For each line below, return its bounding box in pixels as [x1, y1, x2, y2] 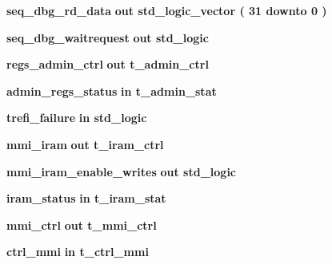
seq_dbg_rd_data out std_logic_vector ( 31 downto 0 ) [6, 2, 327, 18]
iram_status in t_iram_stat [6, 190, 166, 207]
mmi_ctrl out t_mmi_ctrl [6, 216, 157, 233]
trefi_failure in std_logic [6, 109, 147, 126]
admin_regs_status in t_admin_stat [6, 82, 217, 99]
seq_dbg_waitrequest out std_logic [6, 29, 209, 45]
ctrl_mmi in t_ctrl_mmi [6, 243, 149, 260]
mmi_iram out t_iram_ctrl [6, 136, 164, 152]
